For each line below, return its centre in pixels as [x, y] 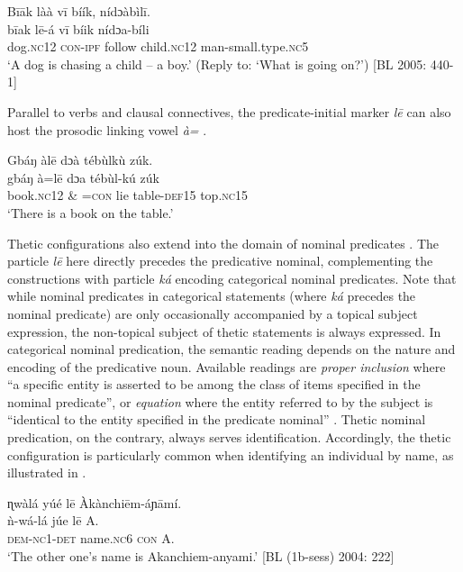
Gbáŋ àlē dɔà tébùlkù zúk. [80, 160]
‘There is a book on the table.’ [91, 212]
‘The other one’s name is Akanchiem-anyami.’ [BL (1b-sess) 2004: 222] [201, 555]
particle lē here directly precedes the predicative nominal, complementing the [220, 261]
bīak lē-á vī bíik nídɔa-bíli [78, 28]
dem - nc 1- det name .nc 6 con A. [91, 538]
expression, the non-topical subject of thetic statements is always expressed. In [224, 331]
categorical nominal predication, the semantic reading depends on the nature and [231, 349]
